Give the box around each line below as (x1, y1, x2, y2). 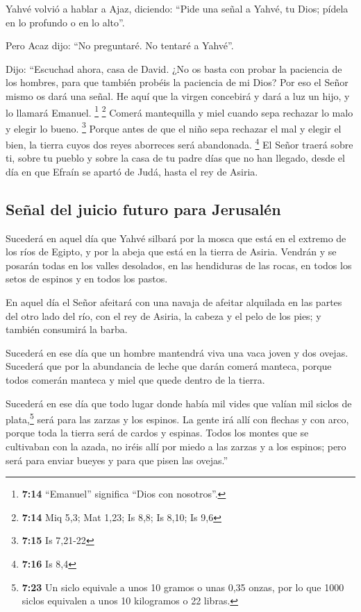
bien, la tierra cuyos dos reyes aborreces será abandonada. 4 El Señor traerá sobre (6, 135, 353, 151)
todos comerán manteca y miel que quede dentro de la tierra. (6, 373, 265, 387)
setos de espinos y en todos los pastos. (6, 271, 168, 286)
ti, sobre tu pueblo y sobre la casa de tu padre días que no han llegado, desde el (6, 151, 345, 165)
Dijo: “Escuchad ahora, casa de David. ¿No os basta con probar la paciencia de (6, 61, 342, 76)
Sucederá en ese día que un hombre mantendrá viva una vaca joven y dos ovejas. (6, 345, 349, 359)
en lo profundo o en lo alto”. (6, 15, 125, 29)
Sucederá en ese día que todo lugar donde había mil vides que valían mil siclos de (6, 396, 352, 410)
